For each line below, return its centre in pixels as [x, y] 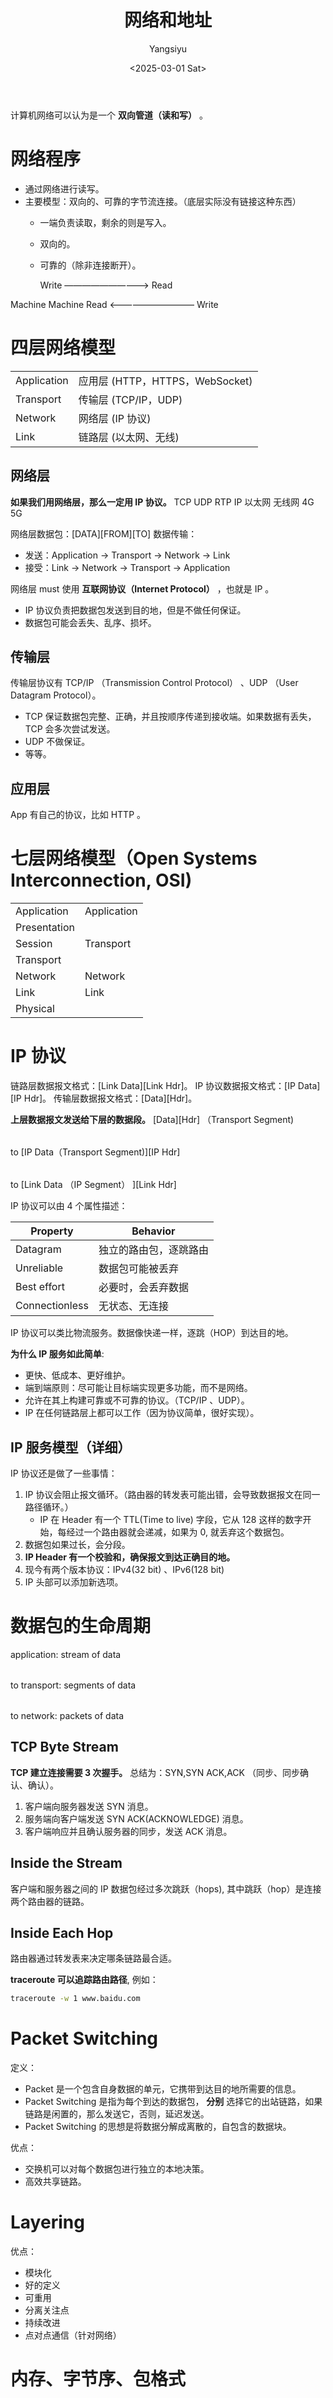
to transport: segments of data [73, 1685]
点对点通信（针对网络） [73, 2335]
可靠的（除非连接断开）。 [90, 265]
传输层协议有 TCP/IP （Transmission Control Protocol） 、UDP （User [154, 683]
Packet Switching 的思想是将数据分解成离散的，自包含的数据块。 [158, 2127]
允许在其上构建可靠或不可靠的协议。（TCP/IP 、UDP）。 [137, 1400]
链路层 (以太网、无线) [129, 437]
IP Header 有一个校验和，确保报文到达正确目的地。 [130, 1557]
